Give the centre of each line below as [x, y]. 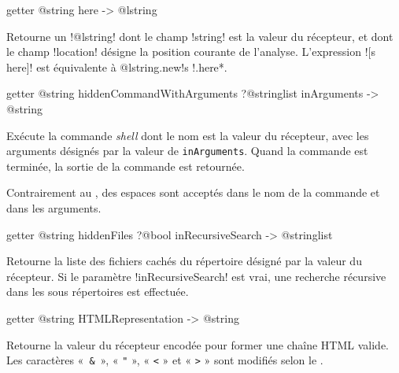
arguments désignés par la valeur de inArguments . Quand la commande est [187, 151]
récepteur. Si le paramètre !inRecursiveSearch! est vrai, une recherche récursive [196, 276]
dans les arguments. [54, 208]
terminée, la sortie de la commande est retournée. [126, 166]
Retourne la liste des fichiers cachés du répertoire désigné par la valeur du [184, 261]
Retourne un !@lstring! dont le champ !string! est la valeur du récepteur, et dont [200, 36]
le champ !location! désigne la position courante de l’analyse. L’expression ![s [191, 52]
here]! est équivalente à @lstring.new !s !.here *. [117, 66]
